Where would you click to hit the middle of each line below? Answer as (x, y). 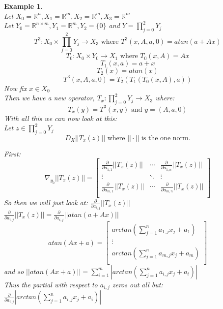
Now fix (15, 88)
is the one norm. (166, 138)
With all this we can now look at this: (60, 118)
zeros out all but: (138, 284)
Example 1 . (23, 6)
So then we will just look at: (46, 202)
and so (14, 271)
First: (13, 153)
